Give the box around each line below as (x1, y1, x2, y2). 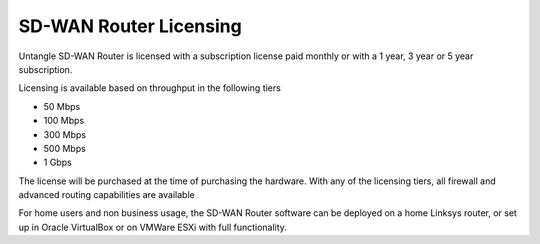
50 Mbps (43, 100, 81, 112)
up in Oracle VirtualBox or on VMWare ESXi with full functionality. (18, 221, 287, 233)
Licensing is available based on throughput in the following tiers (18, 82, 282, 94)
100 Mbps (43, 115, 85, 127)
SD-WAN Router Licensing (18, 15, 242, 37)
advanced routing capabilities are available (18, 189, 195, 201)
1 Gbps (43, 156, 72, 169)
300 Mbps (43, 128, 87, 140)
